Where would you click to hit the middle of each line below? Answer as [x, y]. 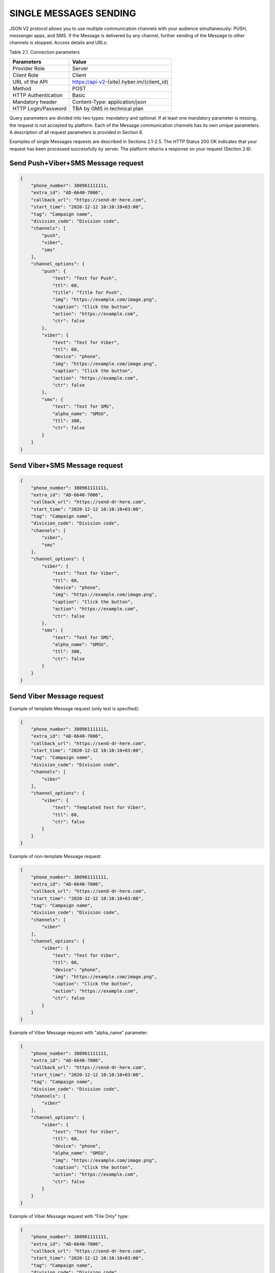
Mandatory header [35, 102]
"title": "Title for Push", [87, 292]
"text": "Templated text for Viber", [99, 808]
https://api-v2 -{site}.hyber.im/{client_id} [120, 82]
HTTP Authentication [38, 95]
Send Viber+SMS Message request [66, 465]
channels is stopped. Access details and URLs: [59, 43]
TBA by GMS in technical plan [108, 108]
